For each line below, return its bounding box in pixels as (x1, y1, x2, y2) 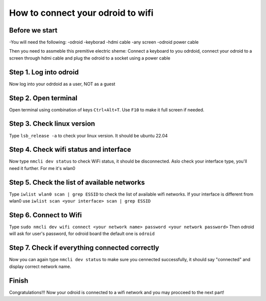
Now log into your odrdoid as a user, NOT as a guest (9, 81, 116, 87)
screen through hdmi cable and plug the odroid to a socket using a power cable (9, 55, 170, 61)
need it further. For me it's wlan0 (9, 165, 76, 171)
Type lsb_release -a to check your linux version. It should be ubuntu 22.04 (9, 133, 168, 138)
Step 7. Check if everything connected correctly (9, 244, 160, 252)
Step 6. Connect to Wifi (9, 211, 82, 219)
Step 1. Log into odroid (9, 68, 79, 76)
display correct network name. (9, 264, 71, 269)
